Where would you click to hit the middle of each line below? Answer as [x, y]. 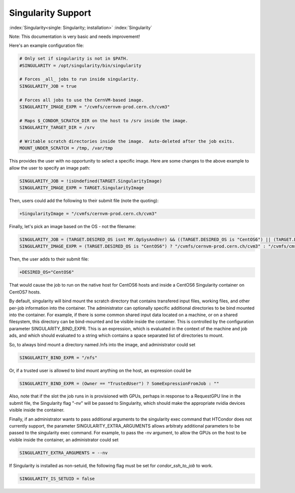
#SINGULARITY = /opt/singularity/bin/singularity [80, 66]
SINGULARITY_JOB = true [48, 86]
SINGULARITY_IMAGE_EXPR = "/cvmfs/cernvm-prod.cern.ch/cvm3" [95, 107]
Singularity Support [50, 13]
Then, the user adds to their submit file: [49, 259]
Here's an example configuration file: [46, 46]
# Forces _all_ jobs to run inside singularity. [79, 79]
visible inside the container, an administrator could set [64, 440]
